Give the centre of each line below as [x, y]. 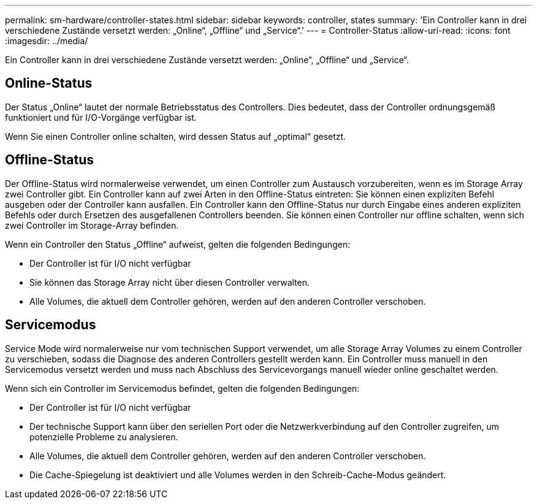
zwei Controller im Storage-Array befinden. [92, 225]
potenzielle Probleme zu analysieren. [104, 437]
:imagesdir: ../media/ [47, 41]
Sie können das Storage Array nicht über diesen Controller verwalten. [170, 282]
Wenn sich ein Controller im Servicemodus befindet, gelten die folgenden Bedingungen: [182, 388]
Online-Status [49, 83]
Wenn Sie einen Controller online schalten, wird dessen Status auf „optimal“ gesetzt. [176, 136]
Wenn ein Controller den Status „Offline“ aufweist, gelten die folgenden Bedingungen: [178, 244]
